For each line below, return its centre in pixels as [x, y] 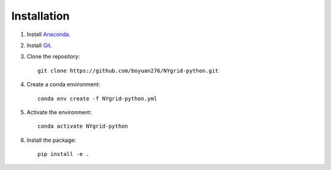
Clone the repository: [53, 57]
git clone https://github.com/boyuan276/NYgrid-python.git [128, 71]
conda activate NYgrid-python [83, 126]
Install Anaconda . [48, 34]
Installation [40, 16]
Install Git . [39, 45]
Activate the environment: [59, 112]
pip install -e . [63, 154]
